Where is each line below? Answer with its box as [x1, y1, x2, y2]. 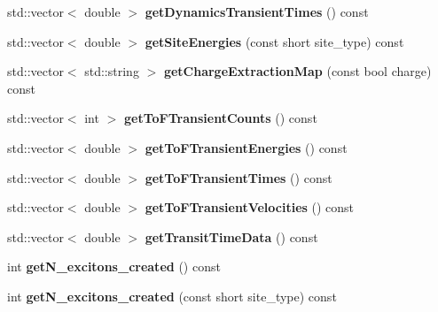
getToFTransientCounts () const [123, 109, 317, 127]
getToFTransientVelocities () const [145, 198, 355, 217]
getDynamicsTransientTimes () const [145, 3, 369, 20]
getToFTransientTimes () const [145, 168, 332, 186]
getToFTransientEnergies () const [145, 138, 348, 156]
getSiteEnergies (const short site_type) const [145, 32, 404, 50]
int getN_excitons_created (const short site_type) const [7, 286, 337, 305]
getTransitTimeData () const [145, 227, 318, 246]
